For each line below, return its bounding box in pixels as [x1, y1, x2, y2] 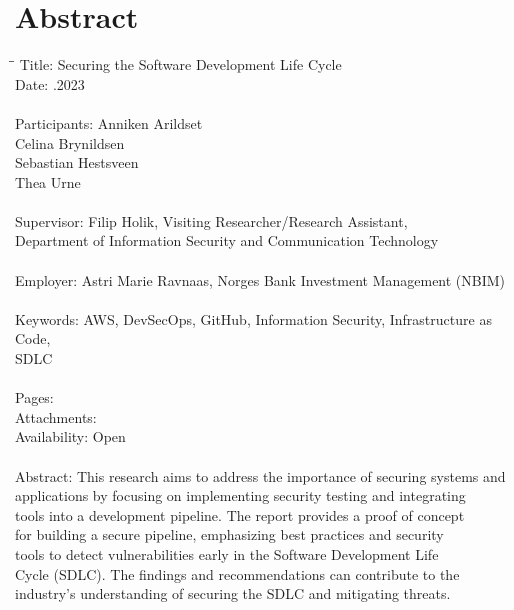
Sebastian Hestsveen [15, 152, 139, 173]
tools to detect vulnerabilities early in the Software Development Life [15, 543, 439, 564]
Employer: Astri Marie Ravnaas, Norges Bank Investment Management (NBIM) [15, 269, 506, 290]
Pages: [15, 387, 54, 408]
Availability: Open [15, 426, 126, 447]
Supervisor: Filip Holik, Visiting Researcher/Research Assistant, [15, 210, 408, 231]
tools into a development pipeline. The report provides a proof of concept [15, 504, 465, 525]
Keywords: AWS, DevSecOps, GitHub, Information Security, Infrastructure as [15, 308, 492, 329]
